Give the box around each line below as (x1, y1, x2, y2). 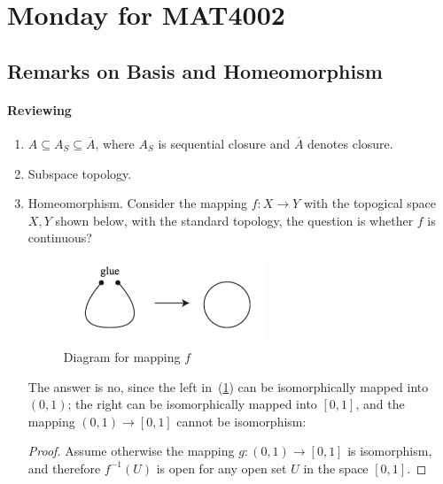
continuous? (27, 228, 92, 247)
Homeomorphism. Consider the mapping (27, 194, 247, 212)
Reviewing (7, 100, 72, 119)
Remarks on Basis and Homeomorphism (7, 57, 383, 84)
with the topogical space (303, 194, 436, 212)
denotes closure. (307, 134, 393, 152)
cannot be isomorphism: (176, 411, 307, 430)
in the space (303, 458, 369, 477)
